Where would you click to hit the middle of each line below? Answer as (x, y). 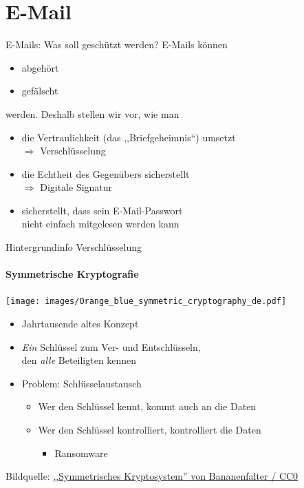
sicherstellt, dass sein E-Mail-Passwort (102, 210)
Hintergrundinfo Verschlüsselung (74, 247)
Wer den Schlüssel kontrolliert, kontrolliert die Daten (150, 430)
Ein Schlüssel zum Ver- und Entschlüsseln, (111, 346)
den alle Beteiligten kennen (79, 360)
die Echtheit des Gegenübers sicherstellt (106, 173)
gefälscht (40, 91)
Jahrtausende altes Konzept (80, 324)
